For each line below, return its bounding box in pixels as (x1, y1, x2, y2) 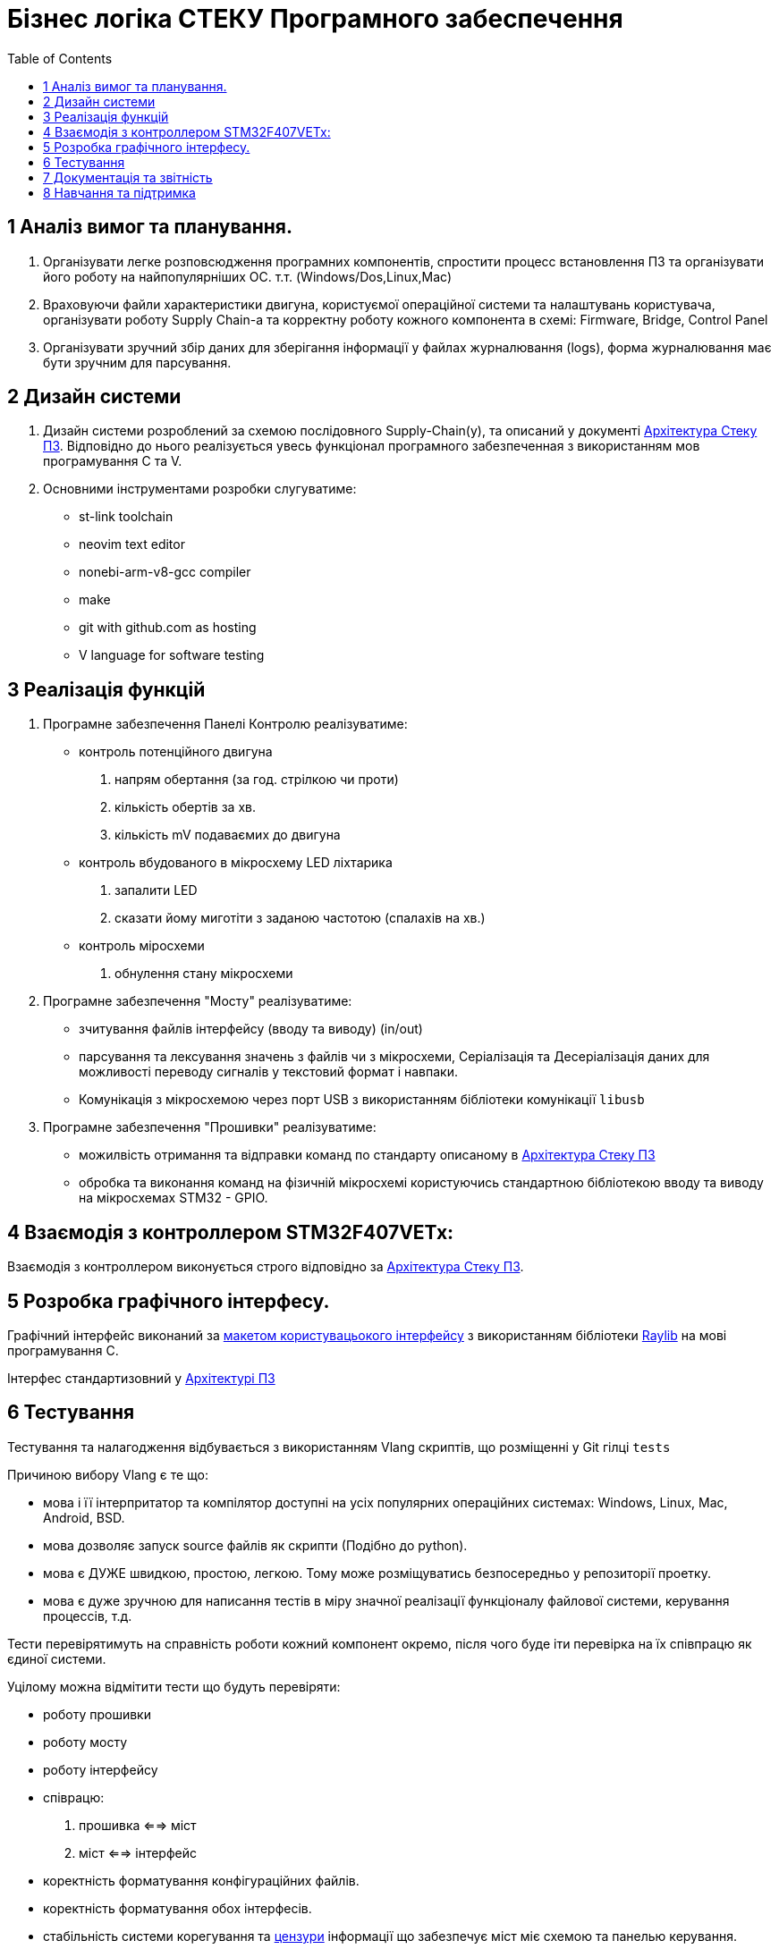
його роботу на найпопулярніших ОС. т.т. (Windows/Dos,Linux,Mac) (43, 268, 453, 284)
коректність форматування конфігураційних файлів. (43, 1872, 360, 1888)
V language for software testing (79, 647, 265, 663)
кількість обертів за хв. (114, 799, 256, 815)
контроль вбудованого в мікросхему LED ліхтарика (79, 855, 393, 871)
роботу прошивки (43, 1706, 151, 1722)
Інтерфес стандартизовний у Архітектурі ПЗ (7, 1370, 275, 1386)
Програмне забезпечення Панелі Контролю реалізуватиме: (43, 716, 408, 732)
